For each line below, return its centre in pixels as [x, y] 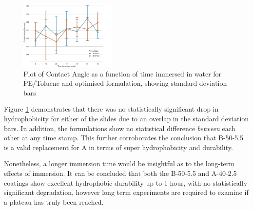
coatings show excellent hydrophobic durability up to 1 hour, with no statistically [126, 182]
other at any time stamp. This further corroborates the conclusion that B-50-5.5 [124, 138]
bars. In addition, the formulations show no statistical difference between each [120, 128]
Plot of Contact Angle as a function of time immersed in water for [123, 73]
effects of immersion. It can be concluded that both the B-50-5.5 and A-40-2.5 [120, 173]
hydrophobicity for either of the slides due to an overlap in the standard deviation [126, 119]
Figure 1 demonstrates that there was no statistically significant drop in [111, 109]
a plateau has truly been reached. [54, 201]
